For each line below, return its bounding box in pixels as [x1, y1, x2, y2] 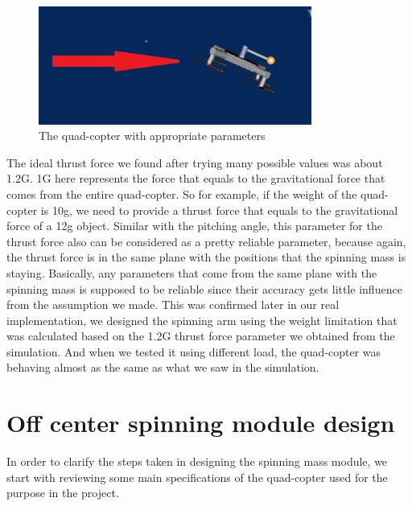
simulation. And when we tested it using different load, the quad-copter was [6, 343, 381, 360]
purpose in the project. [6, 484, 119, 501]
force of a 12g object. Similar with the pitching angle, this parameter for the [6, 217, 382, 234]
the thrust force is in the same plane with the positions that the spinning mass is [6, 249, 406, 265]
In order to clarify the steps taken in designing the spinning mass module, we [6, 453, 388, 470]
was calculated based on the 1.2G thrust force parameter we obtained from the [6, 327, 395, 344]
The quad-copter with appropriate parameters [39, 127, 266, 144]
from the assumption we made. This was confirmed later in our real [6, 296, 340, 313]
